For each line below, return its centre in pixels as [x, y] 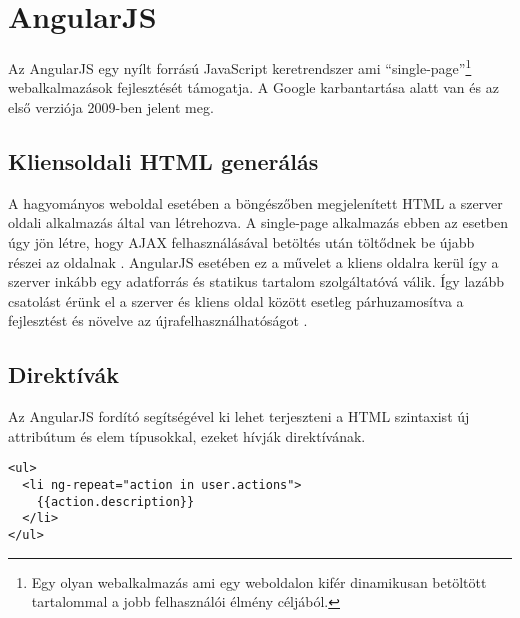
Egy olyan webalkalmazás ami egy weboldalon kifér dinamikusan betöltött [259, 581]
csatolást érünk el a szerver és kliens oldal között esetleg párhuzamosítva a [236, 300]
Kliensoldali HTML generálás [163, 160]
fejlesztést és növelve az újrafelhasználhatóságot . [158, 320]
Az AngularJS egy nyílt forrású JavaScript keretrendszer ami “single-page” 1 [240, 66]
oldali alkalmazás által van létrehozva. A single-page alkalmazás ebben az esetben [258, 222]
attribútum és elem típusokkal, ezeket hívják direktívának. [187, 435]
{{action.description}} [115, 501]
